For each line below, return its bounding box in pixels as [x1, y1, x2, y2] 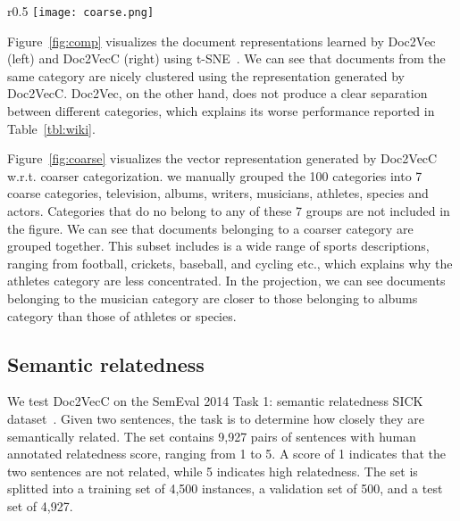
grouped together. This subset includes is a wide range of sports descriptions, [7, 236, 430, 255]
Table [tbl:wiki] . [7, 119, 96, 137]
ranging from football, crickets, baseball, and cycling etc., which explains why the [7, 253, 453, 272]
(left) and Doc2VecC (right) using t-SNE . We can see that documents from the [7, 49, 446, 68]
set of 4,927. [7, 496, 73, 515]
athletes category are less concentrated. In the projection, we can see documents [7, 271, 446, 290]
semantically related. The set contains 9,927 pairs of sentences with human [7, 426, 416, 445]
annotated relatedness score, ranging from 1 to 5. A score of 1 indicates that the [7, 444, 446, 463]
